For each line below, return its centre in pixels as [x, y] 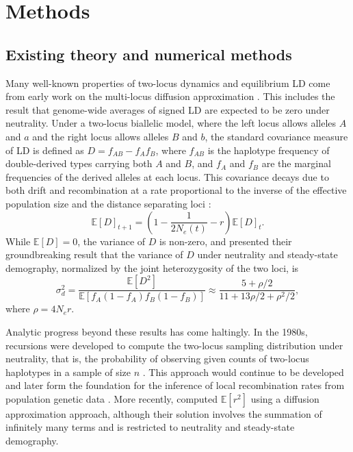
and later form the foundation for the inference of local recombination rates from [175, 385]
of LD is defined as [45, 150]
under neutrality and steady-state [267, 254]
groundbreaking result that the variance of [94, 254]
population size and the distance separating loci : [108, 203]
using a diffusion [285, 398]
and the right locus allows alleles [101, 136]
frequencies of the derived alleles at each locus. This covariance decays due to [167, 176]
